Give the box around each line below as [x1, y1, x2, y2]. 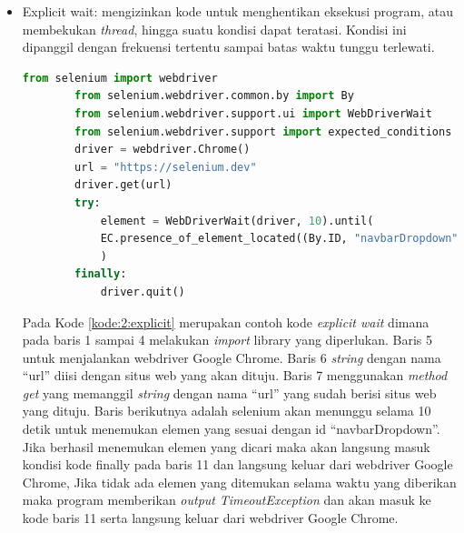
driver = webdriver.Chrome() [74, 143, 251, 156]
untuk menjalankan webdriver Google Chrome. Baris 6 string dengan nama [22, 347, 441, 367]
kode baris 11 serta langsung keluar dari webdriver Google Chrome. [22, 508, 399, 528]
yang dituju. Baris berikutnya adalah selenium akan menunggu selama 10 [22, 401, 431, 420]
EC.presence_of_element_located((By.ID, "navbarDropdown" [100, 232, 459, 246]
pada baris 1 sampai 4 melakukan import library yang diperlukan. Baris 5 [22, 330, 433, 349]
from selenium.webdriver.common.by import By [74, 89, 354, 103]
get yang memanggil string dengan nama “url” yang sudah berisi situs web [22, 383, 437, 402]
